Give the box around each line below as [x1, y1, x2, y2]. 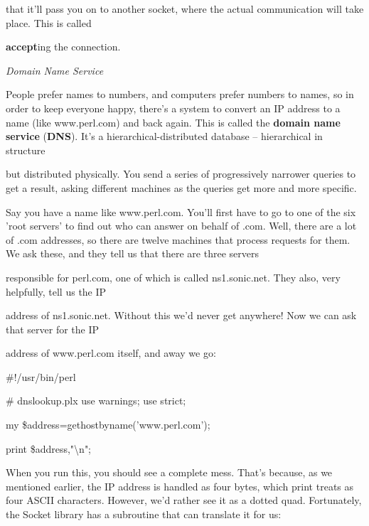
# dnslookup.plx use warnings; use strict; [6, 393, 186, 408]
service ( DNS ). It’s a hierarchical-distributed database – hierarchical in [6, 129, 323, 144]
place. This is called [6, 15, 92, 30]
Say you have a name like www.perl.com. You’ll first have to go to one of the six [6, 204, 356, 219]
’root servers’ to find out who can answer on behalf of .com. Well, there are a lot [6, 218, 357, 233]
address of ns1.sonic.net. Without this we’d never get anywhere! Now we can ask [6, 308, 357, 323]
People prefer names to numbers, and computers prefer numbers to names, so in [6, 87, 354, 102]
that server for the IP [6, 321, 100, 336]
